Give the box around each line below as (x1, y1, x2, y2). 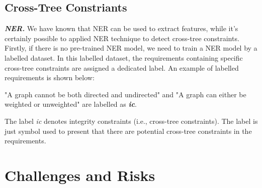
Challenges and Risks (5, 164, 155, 185)
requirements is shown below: (5, 72, 95, 83)
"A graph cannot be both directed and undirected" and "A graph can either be (5, 89, 246, 99)
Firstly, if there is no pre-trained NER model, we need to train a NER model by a (5, 43, 257, 53)
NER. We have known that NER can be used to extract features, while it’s (5, 23, 238, 34)
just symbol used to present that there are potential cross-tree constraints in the (5, 125, 252, 136)
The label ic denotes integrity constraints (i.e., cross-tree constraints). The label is (5, 115, 258, 126)
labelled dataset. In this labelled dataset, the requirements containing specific (5, 52, 243, 63)
